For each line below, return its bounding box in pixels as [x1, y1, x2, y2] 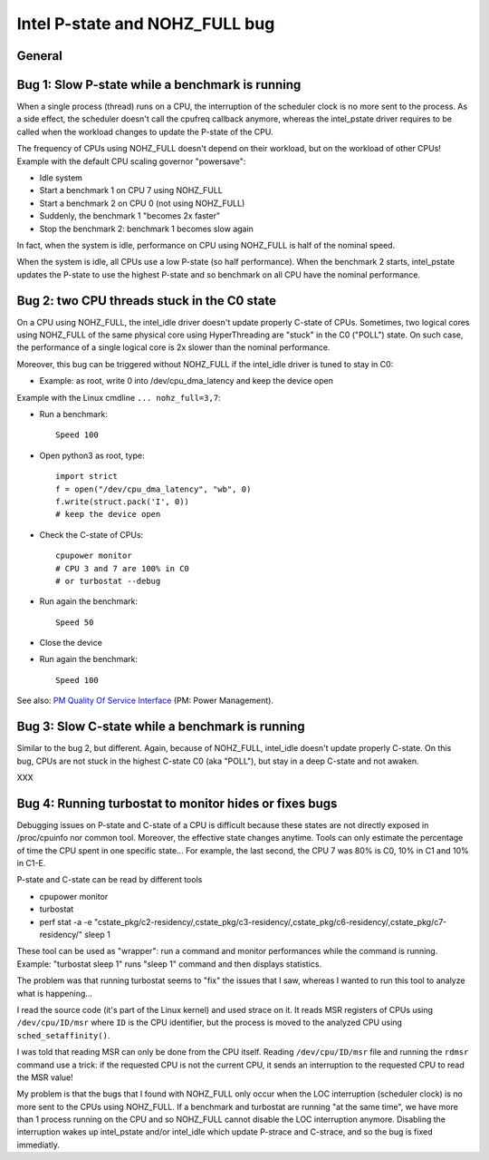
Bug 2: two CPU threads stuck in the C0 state [16, 293, 276, 308]
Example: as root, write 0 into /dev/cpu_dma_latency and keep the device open [39, 375, 334, 386]
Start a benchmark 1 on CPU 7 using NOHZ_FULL [39, 185, 224, 196]
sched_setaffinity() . [16, 1029, 110, 1040]
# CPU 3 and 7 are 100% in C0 [55, 563, 190, 573]
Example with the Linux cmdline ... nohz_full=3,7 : [16, 392, 221, 403]
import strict [55, 472, 118, 482]
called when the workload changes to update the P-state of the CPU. [16, 126, 273, 137]
